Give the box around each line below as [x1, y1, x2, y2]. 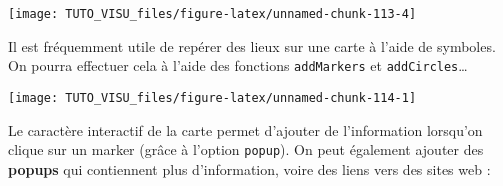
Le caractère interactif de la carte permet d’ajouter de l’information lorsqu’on [8, 119, 483, 140]
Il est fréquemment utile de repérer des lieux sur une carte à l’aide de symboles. [8, 35, 496, 56]
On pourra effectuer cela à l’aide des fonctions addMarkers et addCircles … [8, 55, 468, 76]
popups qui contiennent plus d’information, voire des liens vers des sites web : [8, 158, 491, 179]
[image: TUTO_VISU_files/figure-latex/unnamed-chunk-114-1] [8, 90, 417, 105]
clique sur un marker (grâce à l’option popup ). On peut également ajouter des [8, 139, 484, 160]
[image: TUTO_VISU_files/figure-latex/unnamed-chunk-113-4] [8, 7, 417, 21]
